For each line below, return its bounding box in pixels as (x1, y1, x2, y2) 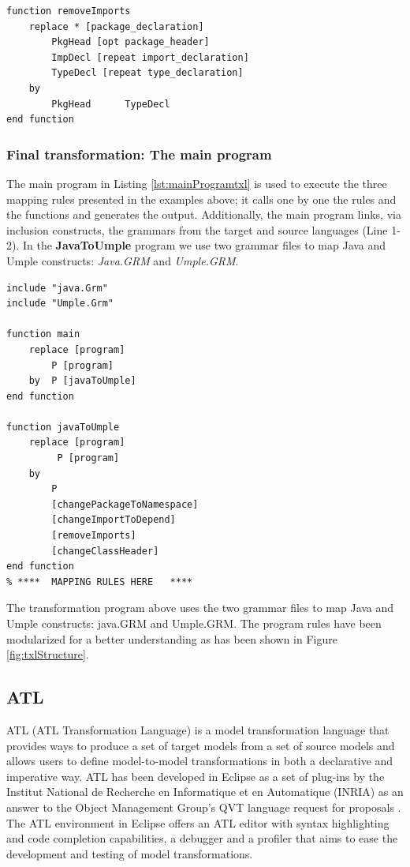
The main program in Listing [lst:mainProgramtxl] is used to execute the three (6, 175, 387, 191)
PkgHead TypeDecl (51, 98, 170, 110)
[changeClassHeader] (51, 545, 159, 557)
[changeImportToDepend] (51, 514, 176, 526)
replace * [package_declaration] (28, 21, 204, 32)
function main (6, 328, 80, 340)
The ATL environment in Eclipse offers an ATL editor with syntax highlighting (6, 814, 389, 831)
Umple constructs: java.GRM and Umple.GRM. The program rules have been (6, 615, 382, 631)
